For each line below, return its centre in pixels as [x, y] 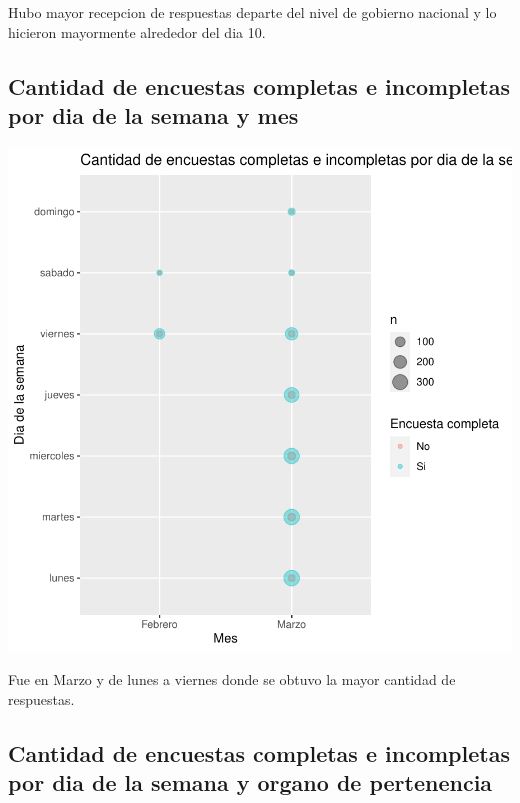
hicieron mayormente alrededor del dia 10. [137, 31]
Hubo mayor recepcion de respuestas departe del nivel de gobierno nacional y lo [252, 12]
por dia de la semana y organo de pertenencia [250, 782]
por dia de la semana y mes [153, 114]
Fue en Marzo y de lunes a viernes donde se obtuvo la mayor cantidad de [232, 679]
